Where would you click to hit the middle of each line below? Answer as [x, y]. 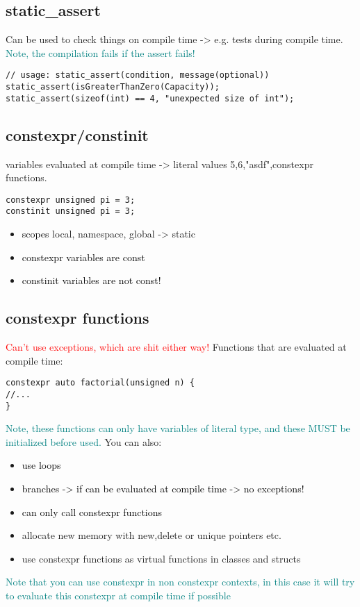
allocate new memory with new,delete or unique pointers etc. [152, 535]
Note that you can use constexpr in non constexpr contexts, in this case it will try [180, 582]
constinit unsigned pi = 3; [71, 211]
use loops [41, 465]
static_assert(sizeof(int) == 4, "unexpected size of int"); [150, 98]
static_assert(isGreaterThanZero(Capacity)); [113, 87]
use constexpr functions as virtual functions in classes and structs [161, 558]
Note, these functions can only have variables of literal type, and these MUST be [178, 428]
